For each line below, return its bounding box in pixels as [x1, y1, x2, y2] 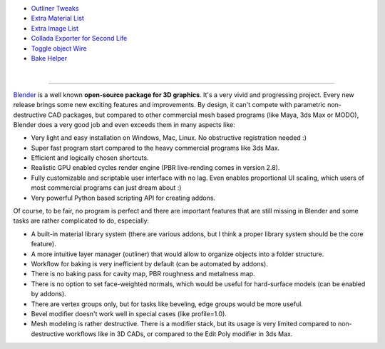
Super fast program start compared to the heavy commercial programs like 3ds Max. [31, 143, 280, 152]
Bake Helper [31, 54, 68, 62]
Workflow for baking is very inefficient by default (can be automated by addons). [31, 259, 269, 268]
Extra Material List [31, 14, 85, 23]
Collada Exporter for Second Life [31, 34, 128, 43]
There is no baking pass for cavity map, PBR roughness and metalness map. [31, 270, 256, 278]
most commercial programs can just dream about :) [31, 183, 182, 192]
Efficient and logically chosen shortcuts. [31, 153, 149, 162]
